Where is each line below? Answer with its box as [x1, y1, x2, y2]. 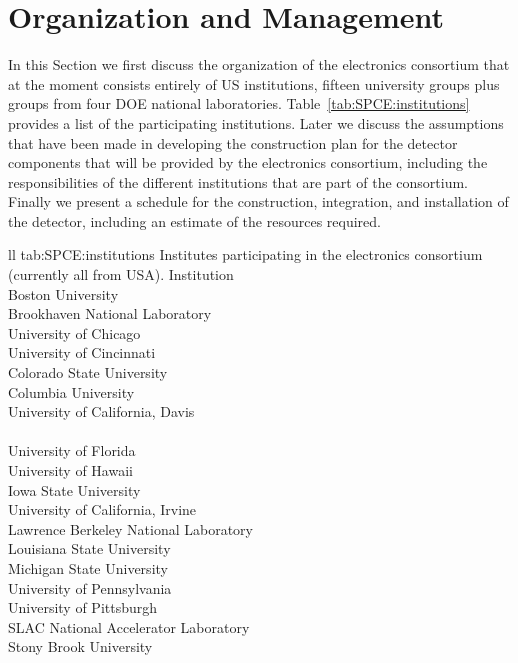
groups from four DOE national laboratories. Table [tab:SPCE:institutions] [8, 93, 470, 114]
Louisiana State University [8, 538, 171, 559]
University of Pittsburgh [8, 597, 158, 618]
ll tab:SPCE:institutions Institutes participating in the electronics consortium [8, 244, 483, 265]
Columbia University [8, 381, 135, 402]
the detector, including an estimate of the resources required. [8, 210, 381, 231]
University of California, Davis [8, 401, 195, 422]
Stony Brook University [8, 636, 153, 657]
